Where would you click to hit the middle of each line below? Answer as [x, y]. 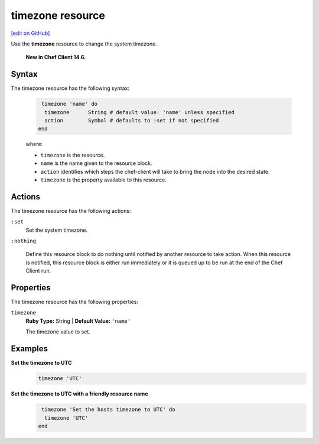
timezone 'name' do [69, 104]
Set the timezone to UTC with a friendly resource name [79, 394]
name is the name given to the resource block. [96, 163]
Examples [30, 349]
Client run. [38, 271]
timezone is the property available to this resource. [103, 180]
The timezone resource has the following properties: [75, 302]
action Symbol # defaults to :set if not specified [132, 120]
